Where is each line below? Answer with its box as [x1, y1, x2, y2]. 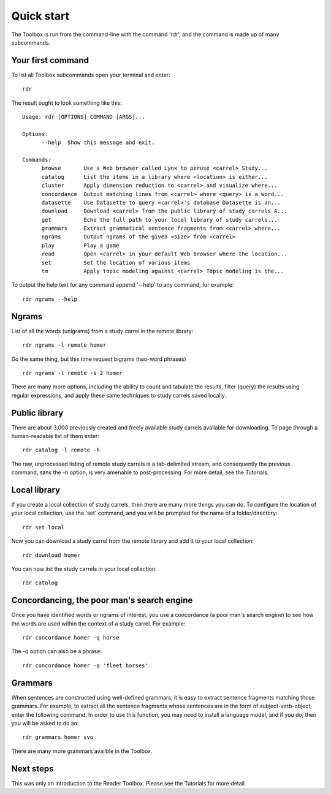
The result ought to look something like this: [11, 99, 123, 107]
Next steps [11, 763, 54, 774]
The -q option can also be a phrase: [11, 648, 102, 655]
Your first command [11, 55, 89, 66]
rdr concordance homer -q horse [22, 634, 120, 641]
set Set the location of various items [41, 259, 191, 266]
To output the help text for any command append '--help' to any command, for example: [11, 281, 234, 289]
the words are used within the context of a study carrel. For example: [11, 619, 186, 627]
